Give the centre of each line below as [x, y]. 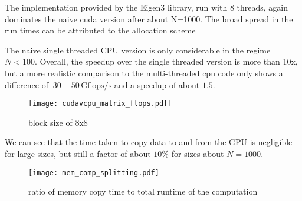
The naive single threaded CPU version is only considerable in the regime [138, 50]
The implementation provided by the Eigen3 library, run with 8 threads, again [147, 7]
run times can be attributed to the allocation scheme [100, 30]
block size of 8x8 [58, 122]
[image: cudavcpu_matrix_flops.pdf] [100, 104]
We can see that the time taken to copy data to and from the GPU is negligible [149, 142]
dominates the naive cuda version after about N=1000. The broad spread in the [149, 19]
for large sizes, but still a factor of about [78, 153]
